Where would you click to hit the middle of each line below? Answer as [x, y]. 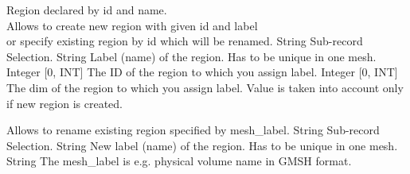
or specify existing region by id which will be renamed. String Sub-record [185, 41]
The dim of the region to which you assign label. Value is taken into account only [205, 87]
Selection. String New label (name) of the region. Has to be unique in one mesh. [202, 145]
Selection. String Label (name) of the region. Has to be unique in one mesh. [191, 56]
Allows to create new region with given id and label [132, 25]
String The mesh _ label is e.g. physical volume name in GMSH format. [179, 161]
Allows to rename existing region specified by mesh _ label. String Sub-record [193, 130]
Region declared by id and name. [87, 10]
